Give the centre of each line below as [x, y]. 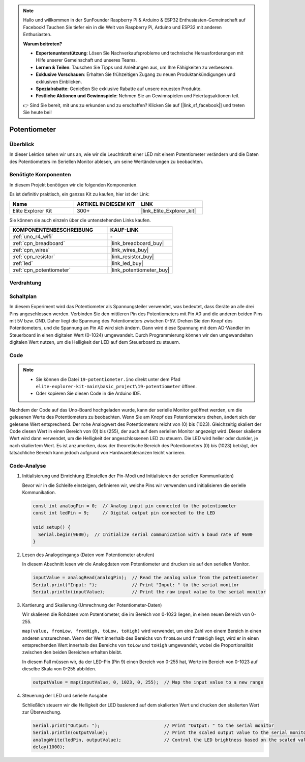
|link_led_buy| [127, 263]
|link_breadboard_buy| [137, 243]
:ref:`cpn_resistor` [34, 256]
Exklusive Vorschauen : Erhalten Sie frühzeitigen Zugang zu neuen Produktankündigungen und [136, 74]
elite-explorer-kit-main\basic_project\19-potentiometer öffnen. [116, 386]
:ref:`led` [23, 263]
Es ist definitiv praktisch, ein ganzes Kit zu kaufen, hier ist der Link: [80, 194]
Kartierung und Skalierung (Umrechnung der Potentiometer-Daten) [92, 605]
